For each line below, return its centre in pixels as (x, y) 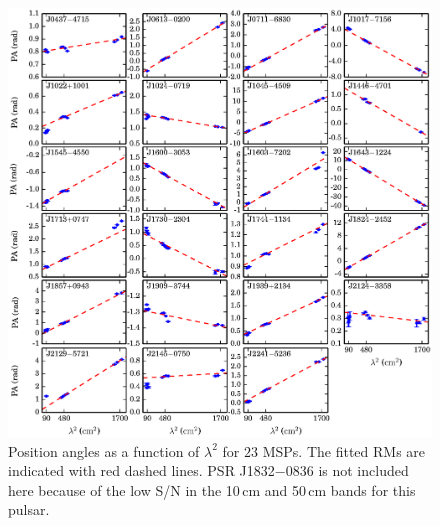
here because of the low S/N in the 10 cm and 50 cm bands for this (212, 489)
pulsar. (29, 509)
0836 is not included (347, 470)
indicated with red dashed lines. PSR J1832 (141, 470)
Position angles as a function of (104, 450)
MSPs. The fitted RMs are (344, 450)
